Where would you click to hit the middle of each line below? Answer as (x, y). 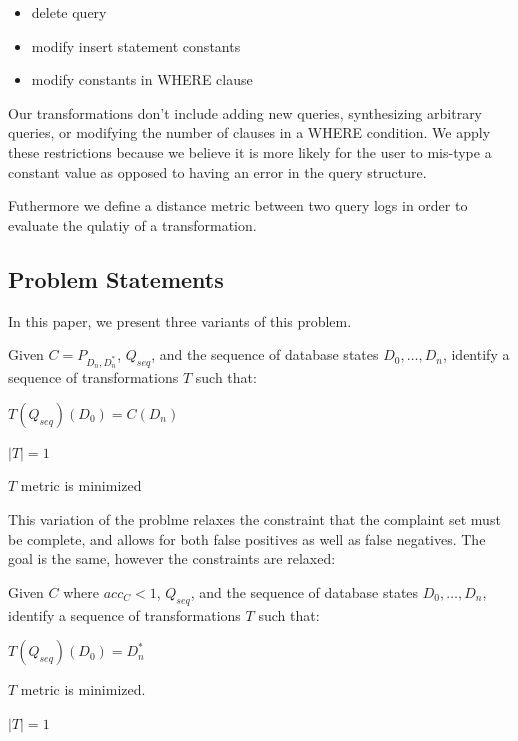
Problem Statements (116, 278)
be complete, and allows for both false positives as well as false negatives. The (247, 538)
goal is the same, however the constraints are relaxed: (172, 558)
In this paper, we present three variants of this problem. (180, 320)
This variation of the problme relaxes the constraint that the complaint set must (254, 519)
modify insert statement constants (136, 45)
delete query (69, 12)
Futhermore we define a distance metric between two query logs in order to (238, 205)
